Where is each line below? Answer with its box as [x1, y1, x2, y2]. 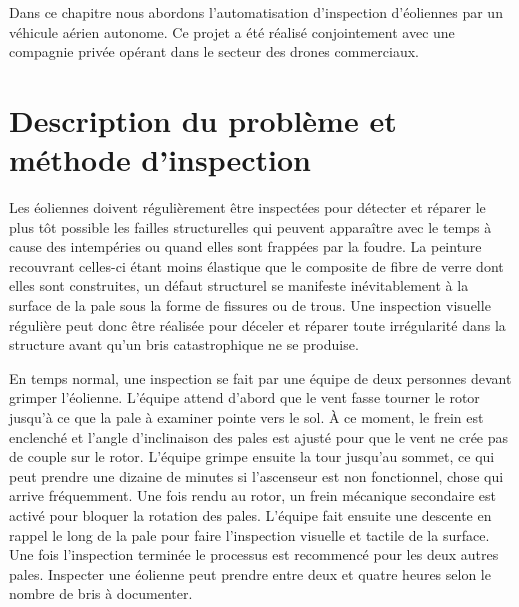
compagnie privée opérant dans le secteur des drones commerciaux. [9, 41, 419, 62]
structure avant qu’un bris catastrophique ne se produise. [9, 334, 359, 355]
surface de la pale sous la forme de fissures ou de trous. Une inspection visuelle [9, 295, 491, 316]
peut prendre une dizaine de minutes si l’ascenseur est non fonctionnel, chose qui [9, 465, 504, 486]
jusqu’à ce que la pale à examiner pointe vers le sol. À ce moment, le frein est [9, 407, 484, 428]
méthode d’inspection [9, 139, 312, 180]
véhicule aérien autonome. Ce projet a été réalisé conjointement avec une [9, 21, 455, 42]
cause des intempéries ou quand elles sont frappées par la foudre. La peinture [9, 236, 482, 257]
